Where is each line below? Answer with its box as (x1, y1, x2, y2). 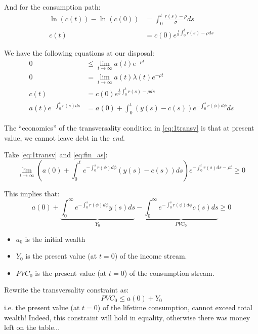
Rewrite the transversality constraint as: (4, 284, 129, 295)
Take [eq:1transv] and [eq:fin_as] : (4, 149, 108, 160)
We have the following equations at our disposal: (4, 47, 155, 58)
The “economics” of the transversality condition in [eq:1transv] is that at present (4, 122, 254, 133)
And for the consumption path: (4, 2, 101, 12)
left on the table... (4, 322, 60, 332)
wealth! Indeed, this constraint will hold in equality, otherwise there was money (4, 312, 250, 322)
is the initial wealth (25, 233, 85, 244)
